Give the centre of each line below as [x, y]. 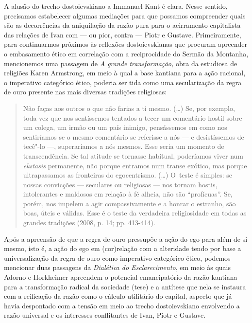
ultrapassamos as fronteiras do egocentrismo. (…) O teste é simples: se [128, 175]
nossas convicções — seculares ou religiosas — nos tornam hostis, [120, 184]
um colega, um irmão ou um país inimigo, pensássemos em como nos [125, 127]
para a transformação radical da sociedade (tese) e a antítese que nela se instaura [125, 286]
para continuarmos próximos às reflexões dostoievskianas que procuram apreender [126, 44]
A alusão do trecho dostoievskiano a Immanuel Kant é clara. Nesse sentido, [116, 6]
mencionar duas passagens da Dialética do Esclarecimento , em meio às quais [118, 267]
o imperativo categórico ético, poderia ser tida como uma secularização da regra [123, 82]
